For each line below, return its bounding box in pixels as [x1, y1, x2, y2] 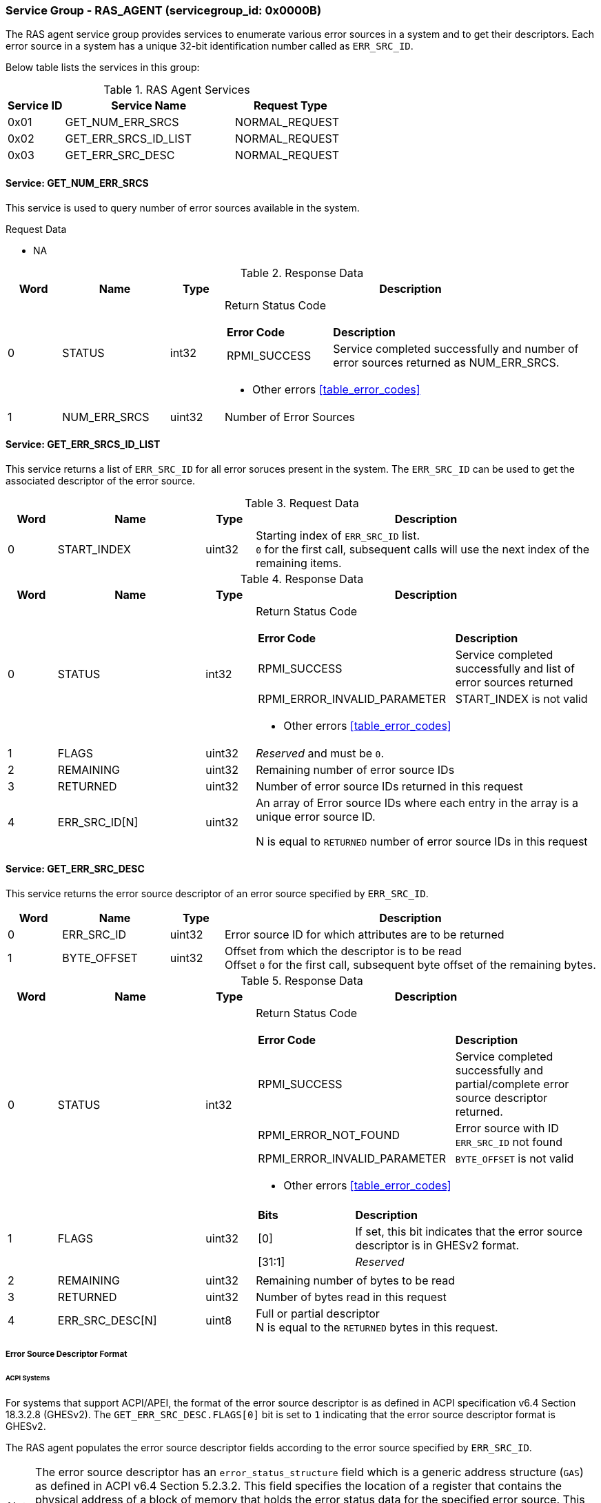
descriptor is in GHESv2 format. [355, 1238, 520, 1253]
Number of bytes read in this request [256, 1290, 447, 1305]
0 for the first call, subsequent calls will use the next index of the [256, 542, 589, 556]
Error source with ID [455, 1121, 559, 1136]
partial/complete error [455, 1077, 569, 1092]
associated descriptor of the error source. [6, 474, 195, 487]
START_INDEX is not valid [455, 691, 588, 706]
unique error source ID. [256, 809, 376, 824]
